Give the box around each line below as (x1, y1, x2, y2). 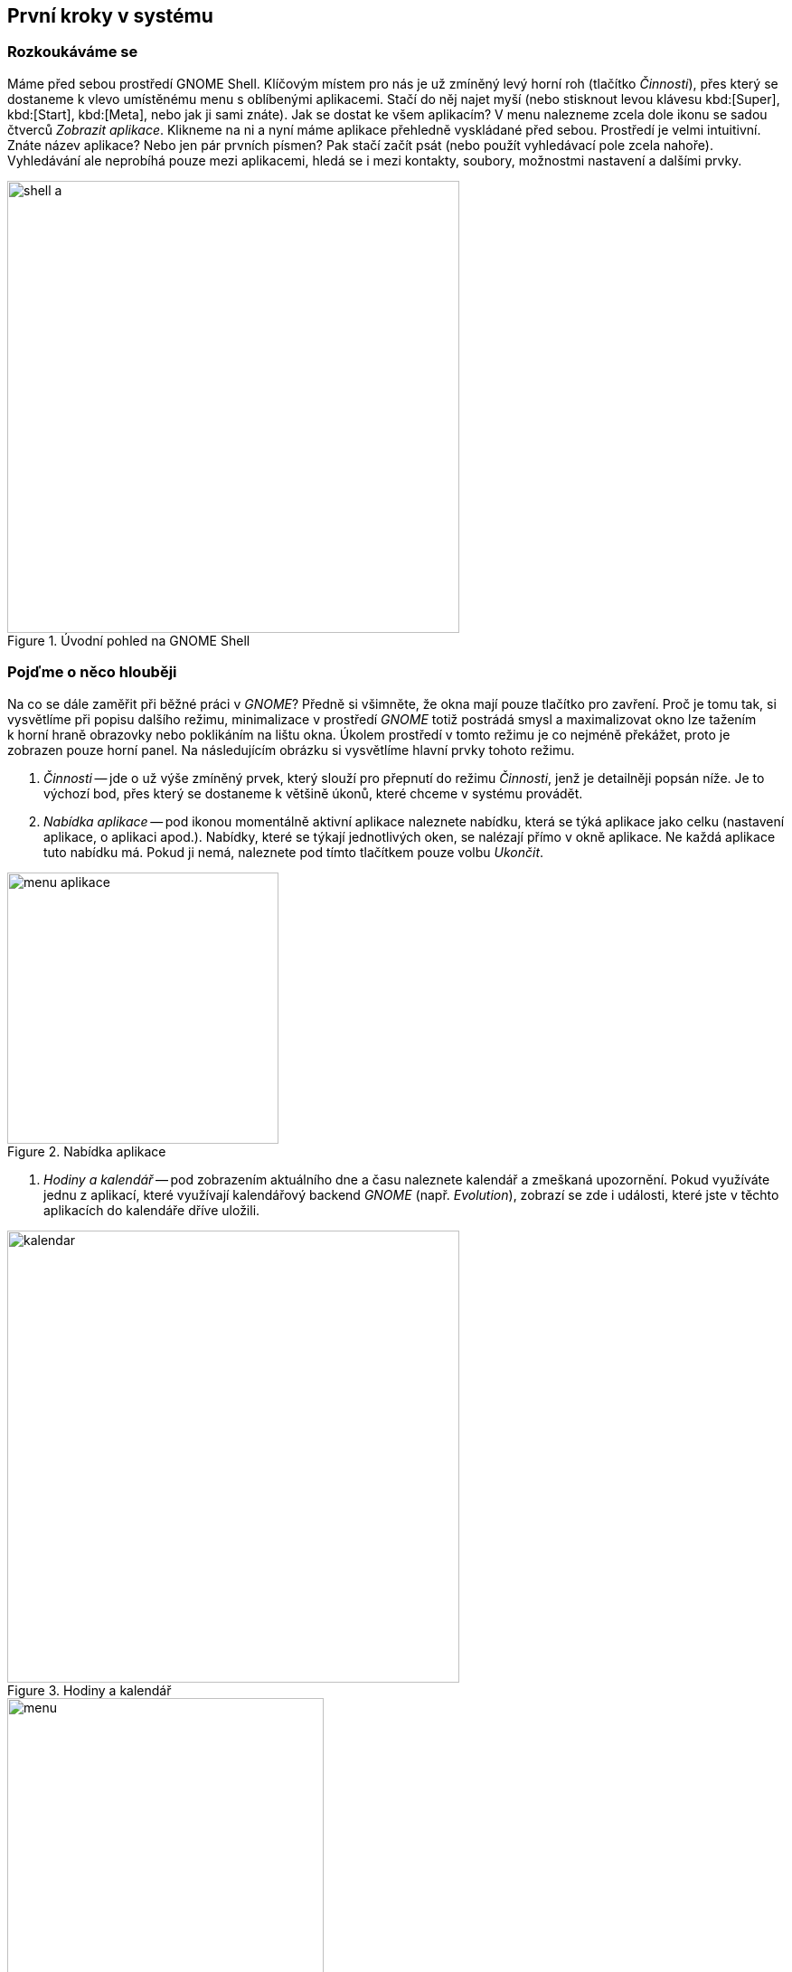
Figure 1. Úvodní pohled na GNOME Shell (7, 632, 250, 648)
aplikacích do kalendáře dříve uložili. (43, 1202, 260, 1218)
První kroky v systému (7, 5, 213, 27)
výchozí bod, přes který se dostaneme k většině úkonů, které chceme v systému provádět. (43, 785, 583, 801)
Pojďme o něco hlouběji (7, 663, 177, 682)
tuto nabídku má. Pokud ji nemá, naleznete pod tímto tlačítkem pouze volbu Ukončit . (43, 844, 544, 860)
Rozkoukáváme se (7, 42, 138, 61)
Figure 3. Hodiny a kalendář (7, 1682, 172, 1698)
